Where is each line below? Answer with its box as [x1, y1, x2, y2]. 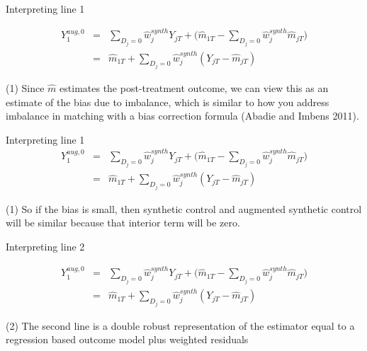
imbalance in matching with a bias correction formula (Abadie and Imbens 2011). [6, 108, 359, 123]
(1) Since [6, 80, 45, 95]
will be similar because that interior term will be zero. [6, 215, 240, 230]
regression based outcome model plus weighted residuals [6, 332, 249, 347]
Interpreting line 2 [6, 238, 85, 253]
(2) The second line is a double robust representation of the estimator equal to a [6, 318, 355, 333]
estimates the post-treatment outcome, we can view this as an [60, 80, 329, 95]
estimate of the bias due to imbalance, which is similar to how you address [6, 94, 329, 109]
